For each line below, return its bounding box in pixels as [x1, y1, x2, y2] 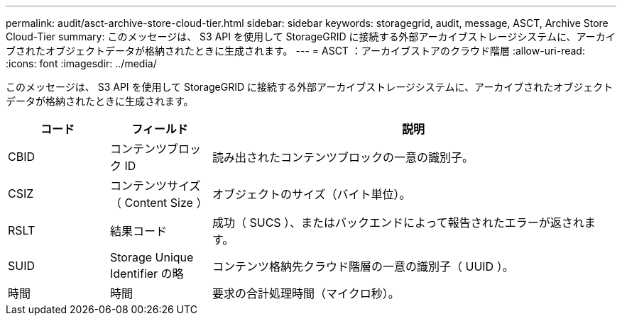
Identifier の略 [109, 266, 184, 281]
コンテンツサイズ [109, 179, 201, 193]
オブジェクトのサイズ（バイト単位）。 [212, 187, 411, 201]
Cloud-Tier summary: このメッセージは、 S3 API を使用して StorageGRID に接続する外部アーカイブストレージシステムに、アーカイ [6, 30, 616, 43]
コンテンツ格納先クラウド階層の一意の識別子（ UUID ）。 [212, 259, 514, 274]
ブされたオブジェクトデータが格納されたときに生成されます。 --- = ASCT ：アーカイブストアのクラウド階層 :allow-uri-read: [6, 45, 585, 57]
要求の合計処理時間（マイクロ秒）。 [212, 286, 400, 300]
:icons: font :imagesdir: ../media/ [6, 57, 157, 69]
